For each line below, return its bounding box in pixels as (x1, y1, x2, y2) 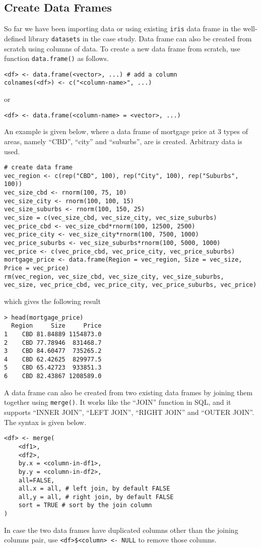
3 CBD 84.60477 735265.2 (4, 347, 102, 355)
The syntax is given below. (4, 416, 87, 427)
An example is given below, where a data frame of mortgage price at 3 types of (4, 126, 248, 137)
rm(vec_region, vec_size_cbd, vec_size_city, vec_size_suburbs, (4, 273, 224, 280)
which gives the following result (4, 295, 101, 306)
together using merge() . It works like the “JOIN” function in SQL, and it (4, 397, 231, 407)
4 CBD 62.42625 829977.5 (4, 355, 102, 363)
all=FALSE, (18, 476, 55, 484)
